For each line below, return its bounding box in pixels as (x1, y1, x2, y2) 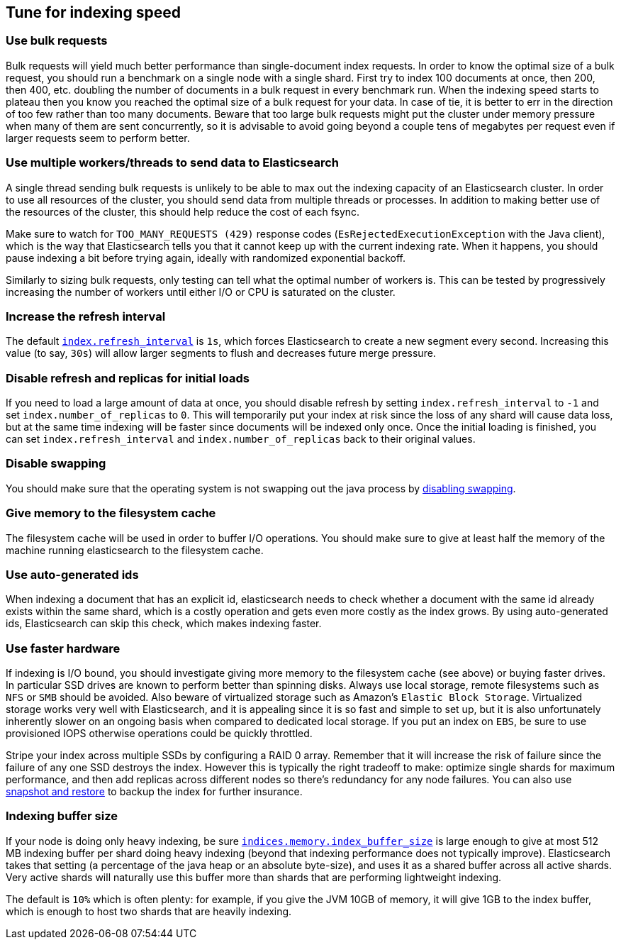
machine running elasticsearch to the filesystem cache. (6, 543, 264, 556)
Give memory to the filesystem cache (6, 506, 216, 521)
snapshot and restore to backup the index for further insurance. (6, 785, 303, 798)
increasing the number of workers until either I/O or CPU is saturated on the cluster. (6, 285, 396, 298)
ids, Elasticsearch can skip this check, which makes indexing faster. (6, 617, 322, 630)
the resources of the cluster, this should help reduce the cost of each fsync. (6, 205, 360, 218)
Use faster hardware (6, 641, 121, 656)
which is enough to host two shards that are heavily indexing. (6, 905, 292, 917)
